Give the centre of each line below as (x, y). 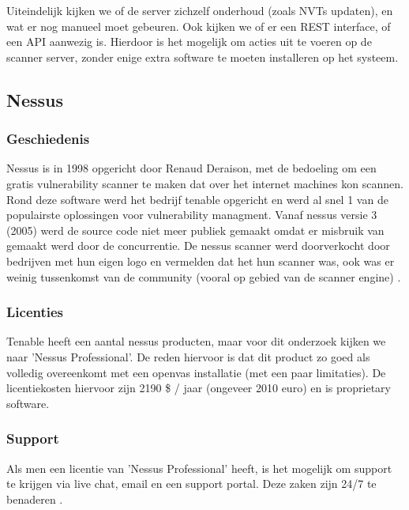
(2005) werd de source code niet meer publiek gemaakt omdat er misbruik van (195, 230)
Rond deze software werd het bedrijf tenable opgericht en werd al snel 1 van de (197, 199)
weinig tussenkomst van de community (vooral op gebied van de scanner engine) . (204, 276)
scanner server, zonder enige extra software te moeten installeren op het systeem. (203, 57)
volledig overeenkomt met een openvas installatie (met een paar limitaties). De (196, 372)
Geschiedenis (48, 139)
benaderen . (35, 499)
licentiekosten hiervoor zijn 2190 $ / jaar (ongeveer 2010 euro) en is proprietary (199, 388)
